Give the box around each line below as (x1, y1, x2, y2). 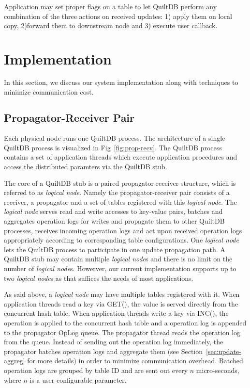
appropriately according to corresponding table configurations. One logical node (4, 235, 239, 245)
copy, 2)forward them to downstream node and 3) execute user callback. (4, 20, 218, 31)
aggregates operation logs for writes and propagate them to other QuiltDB (4, 216, 225, 226)
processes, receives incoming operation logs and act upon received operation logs (4, 225, 242, 235)
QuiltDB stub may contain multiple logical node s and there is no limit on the (4, 254, 233, 264)
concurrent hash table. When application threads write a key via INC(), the (4, 308, 229, 318)
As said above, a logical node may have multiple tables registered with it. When (4, 289, 240, 299)
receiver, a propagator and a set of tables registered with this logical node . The (4, 196, 237, 207)
